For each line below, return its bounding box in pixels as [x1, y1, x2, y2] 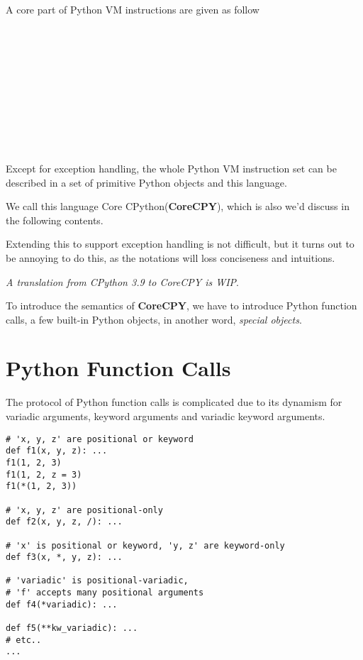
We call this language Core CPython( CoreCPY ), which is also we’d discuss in [6, 199, 350, 214]
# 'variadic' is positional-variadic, [6, 576, 189, 586]
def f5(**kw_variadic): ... [6, 623, 138, 634]
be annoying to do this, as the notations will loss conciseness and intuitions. [6, 250, 335, 265]
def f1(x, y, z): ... [6, 446, 108, 456]
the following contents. [6, 212, 104, 227]
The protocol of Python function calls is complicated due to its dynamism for [6, 395, 342, 409]
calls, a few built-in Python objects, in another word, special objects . [6, 312, 302, 326]
